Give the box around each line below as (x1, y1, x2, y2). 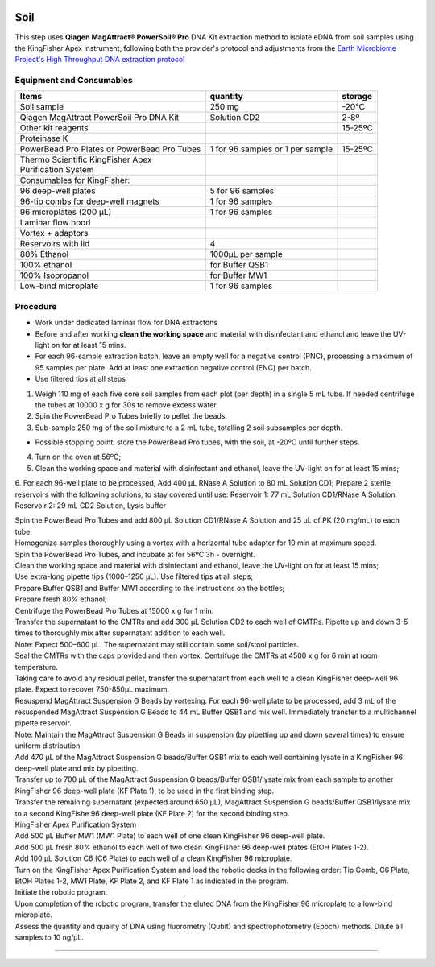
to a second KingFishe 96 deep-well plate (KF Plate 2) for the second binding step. (14, 808, 290, 818)
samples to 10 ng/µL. (14, 932, 85, 942)
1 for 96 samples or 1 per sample (209, 143, 333, 155)
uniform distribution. (14, 741, 83, 750)
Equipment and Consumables (14, 75, 133, 86)
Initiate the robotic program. (14, 887, 108, 897)
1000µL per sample (209, 249, 284, 260)
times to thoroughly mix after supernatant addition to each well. (14, 628, 226, 638)
